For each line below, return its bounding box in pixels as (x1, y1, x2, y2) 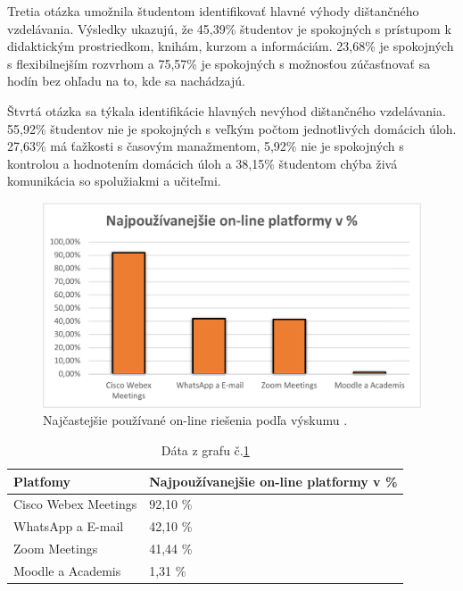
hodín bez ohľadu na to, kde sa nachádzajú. (7, 71, 245, 90)
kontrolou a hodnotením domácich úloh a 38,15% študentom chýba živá (7, 154, 398, 172)
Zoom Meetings (13, 539, 98, 558)
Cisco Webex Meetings (13, 495, 137, 513)
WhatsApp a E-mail (13, 517, 124, 536)
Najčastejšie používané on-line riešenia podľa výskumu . (43, 411, 348, 429)
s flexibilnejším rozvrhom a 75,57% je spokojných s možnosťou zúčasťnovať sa (7, 54, 431, 72)
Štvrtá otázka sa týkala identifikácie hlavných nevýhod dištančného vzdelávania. (7, 101, 446, 120)
